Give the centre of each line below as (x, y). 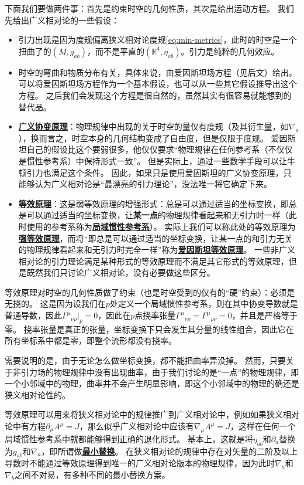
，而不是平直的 (115, 51)
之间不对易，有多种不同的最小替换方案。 (92, 474)
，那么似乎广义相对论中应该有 (137, 426)
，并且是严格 (256, 315)
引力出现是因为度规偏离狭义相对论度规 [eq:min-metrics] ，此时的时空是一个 (158, 40)
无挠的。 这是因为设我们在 (55, 303)
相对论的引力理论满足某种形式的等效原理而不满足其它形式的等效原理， (153, 261)
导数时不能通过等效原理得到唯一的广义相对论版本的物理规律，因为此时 (140, 463)
